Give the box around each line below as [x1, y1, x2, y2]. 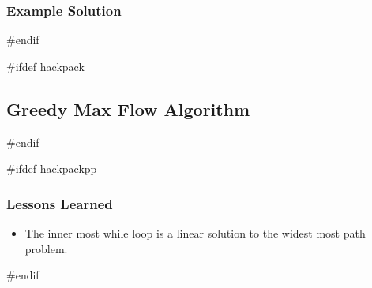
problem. [24, 240, 68, 256]
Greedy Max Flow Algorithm [6, 96, 250, 121]
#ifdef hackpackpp [6, 160, 97, 177]
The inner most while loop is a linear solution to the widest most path [24, 225, 366, 241]
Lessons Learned [6, 193, 113, 213]
